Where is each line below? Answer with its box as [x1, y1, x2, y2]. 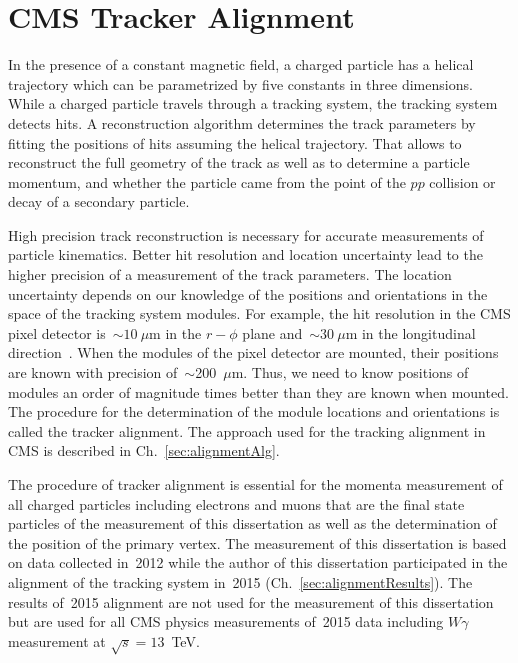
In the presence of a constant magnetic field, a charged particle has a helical [8, 54, 474, 75]
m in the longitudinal [345, 322, 476, 343]
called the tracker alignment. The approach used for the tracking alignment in [8, 420, 486, 441]
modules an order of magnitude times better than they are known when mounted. [8, 381, 509, 402]
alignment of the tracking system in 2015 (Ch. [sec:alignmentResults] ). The [8, 571, 473, 592]
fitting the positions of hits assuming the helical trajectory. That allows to [8, 132, 462, 153]
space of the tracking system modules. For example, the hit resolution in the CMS [8, 303, 511, 324]
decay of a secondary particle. [8, 191, 190, 212]
